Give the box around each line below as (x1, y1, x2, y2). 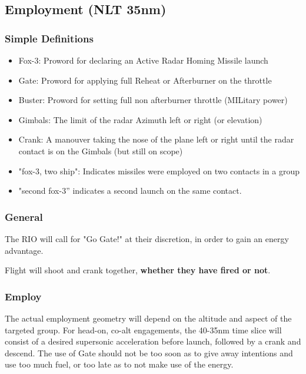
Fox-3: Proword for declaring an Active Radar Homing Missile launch (18, 54, 268, 66)
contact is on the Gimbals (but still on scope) (18, 144, 183, 157)
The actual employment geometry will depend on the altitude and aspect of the (5, 312, 292, 324)
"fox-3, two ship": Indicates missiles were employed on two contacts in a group (18, 164, 300, 177)
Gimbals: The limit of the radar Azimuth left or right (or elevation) (18, 113, 262, 125)
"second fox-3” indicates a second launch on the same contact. (18, 184, 242, 197)
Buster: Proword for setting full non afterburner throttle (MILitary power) (18, 94, 288, 106)
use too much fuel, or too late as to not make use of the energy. (5, 358, 234, 370)
